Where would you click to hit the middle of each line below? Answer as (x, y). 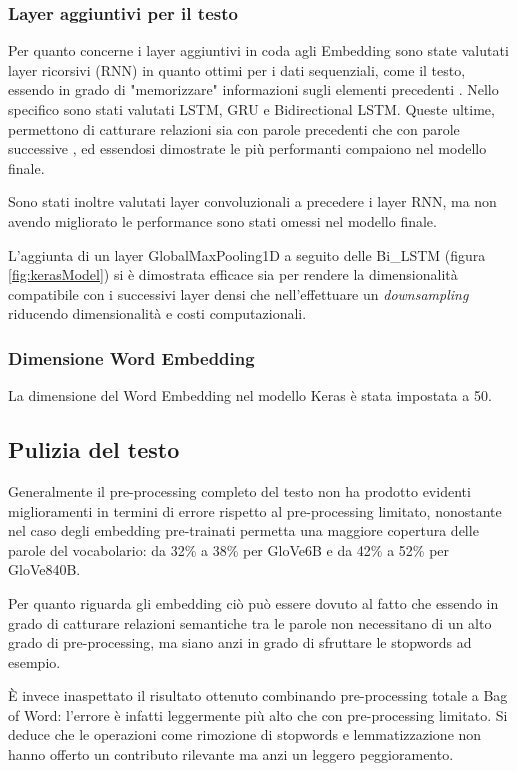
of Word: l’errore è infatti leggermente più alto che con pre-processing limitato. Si (258, 714)
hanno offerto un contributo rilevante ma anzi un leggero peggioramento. (231, 754)
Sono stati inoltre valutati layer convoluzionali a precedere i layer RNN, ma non (252, 201)
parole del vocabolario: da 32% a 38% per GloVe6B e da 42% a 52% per (229, 549)
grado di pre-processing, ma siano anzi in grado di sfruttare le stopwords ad (240, 642)
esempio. (34, 661)
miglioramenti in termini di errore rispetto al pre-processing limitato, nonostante (255, 510)
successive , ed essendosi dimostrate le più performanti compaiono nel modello (247, 148)
